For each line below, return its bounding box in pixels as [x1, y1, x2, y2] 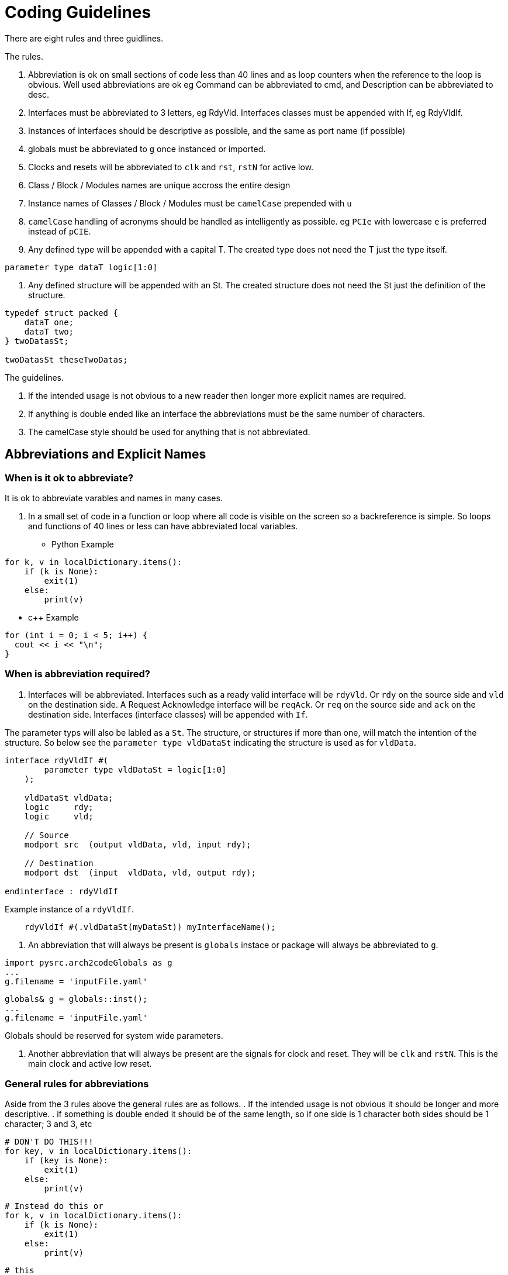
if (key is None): [24, 1156, 109, 1166]
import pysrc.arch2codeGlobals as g [5, 957, 172, 967]
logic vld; [24, 811, 94, 821]
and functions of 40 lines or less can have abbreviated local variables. [28, 521, 298, 531]
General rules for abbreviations [5, 1078, 149, 1090]
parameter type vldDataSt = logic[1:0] [44, 764, 227, 774]
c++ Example [28, 612, 79, 622]
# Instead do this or [5, 1201, 103, 1211]
